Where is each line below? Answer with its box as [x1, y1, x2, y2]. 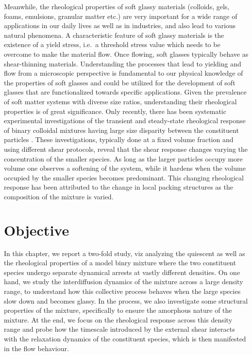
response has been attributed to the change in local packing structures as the [4, 182, 233, 192]
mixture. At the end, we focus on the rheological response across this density [4, 314, 233, 324]
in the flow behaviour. [4, 343, 69, 353]
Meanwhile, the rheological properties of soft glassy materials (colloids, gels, [4, 1, 230, 11]
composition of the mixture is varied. [4, 191, 114, 201]
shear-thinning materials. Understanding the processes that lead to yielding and [4, 58, 241, 68]
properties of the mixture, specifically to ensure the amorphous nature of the [4, 305, 232, 315]
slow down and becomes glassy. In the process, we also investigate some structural [4, 295, 248, 306]
